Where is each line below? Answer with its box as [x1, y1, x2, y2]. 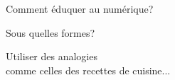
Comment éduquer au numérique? [6, 1, 154, 16]
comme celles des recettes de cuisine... [6, 62, 171, 77]
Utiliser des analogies [6, 49, 97, 64]
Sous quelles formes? [6, 25, 95, 40]
